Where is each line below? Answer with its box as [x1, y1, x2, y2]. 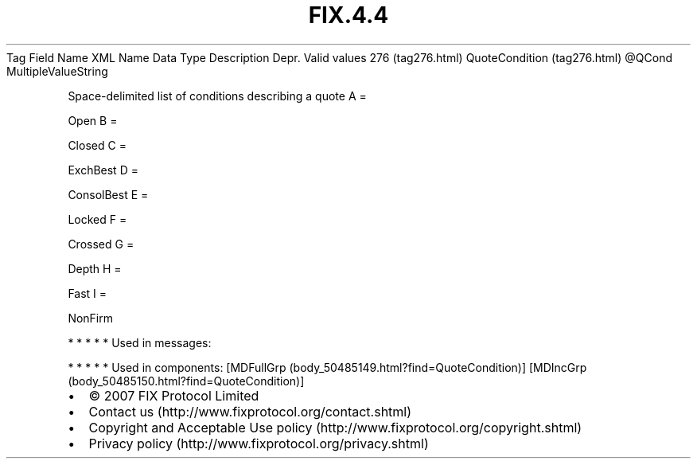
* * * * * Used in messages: [68, 335, 212, 350]
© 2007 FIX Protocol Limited [88, 387, 259, 404]
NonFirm [68, 311, 114, 325]
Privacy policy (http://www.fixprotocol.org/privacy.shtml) [88, 435, 429, 451]
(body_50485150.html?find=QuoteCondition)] [68, 373, 305, 388]
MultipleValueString [6, 64, 108, 78]
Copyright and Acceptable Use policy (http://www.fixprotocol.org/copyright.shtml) [88, 419, 582, 436]
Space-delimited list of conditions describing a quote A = [68, 88, 367, 103]
